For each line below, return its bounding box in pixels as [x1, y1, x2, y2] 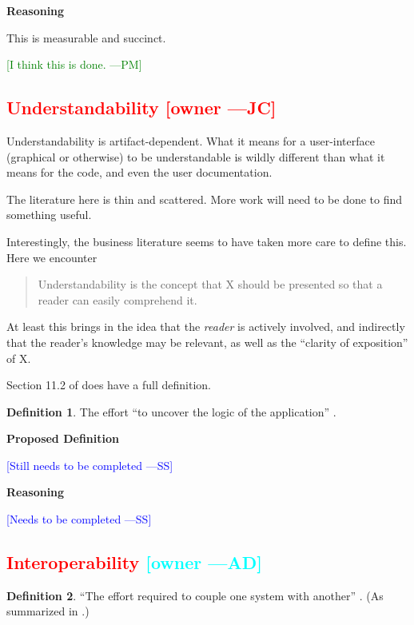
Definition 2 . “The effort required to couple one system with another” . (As [6, 587, 384, 603]
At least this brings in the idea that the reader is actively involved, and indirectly [6, 318, 405, 335]
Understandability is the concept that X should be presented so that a [38, 276, 383, 293]
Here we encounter [6, 249, 98, 265]
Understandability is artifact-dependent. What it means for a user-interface [6, 132, 375, 149]
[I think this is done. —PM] [6, 56, 142, 73]
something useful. [6, 206, 92, 223]
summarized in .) [6, 603, 90, 619]
